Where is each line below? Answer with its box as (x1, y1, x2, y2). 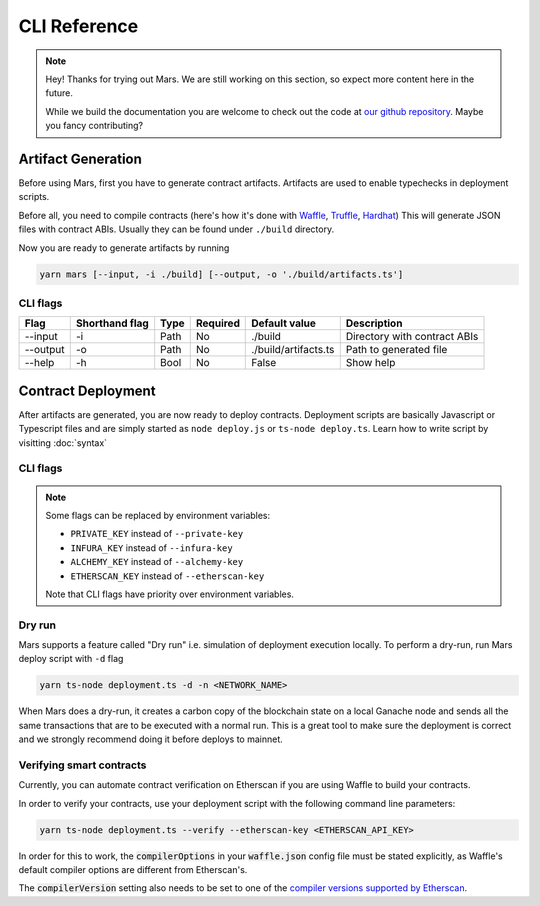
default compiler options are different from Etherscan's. (18, 864, 248, 876)
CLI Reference (18, 15, 139, 37)
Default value (251, 316, 317, 330)
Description (345, 316, 403, 330)
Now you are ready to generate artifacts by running (18, 241, 230, 254)
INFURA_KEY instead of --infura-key (70, 541, 234, 554)
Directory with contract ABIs (345, 330, 479, 344)
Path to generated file (345, 343, 448, 357)
